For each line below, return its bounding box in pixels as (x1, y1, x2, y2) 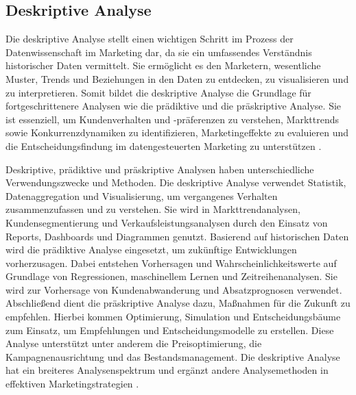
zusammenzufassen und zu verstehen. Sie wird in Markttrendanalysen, (5, 202, 300, 216)
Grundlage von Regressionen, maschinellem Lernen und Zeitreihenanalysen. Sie (5, 269, 337, 283)
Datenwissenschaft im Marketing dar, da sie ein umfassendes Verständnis (5, 44, 312, 59)
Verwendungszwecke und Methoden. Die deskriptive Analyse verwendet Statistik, (5, 175, 346, 190)
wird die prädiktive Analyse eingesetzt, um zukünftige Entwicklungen (5, 242, 297, 257)
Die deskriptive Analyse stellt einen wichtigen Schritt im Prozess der (5, 31, 294, 46)
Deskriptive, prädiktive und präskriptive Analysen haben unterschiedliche (5, 162, 314, 176)
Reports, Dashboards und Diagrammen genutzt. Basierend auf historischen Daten (5, 229, 349, 243)
